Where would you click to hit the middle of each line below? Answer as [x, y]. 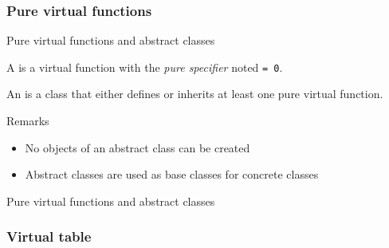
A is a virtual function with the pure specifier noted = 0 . [145, 67]
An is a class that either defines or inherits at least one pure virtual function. [195, 94]
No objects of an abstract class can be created [138, 147]
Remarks [28, 121]
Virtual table [49, 236]
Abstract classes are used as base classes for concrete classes [172, 174]
